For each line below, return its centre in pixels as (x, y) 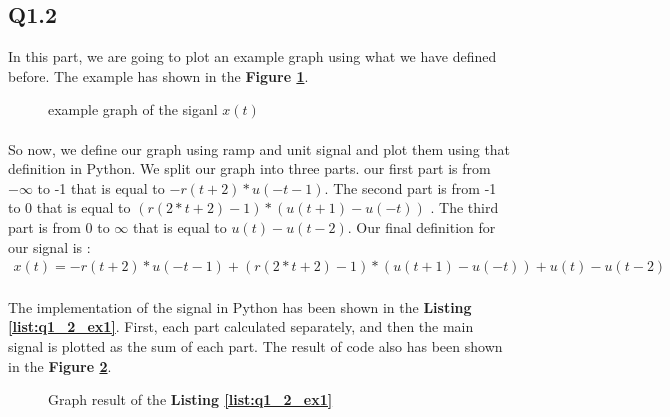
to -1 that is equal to (101, 187)
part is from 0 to (59, 226)
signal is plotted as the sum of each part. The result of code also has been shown (255, 345)
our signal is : (49, 246)
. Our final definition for (421, 226)
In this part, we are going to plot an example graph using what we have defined (252, 56)
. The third (464, 207)
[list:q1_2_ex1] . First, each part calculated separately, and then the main (241, 326)
